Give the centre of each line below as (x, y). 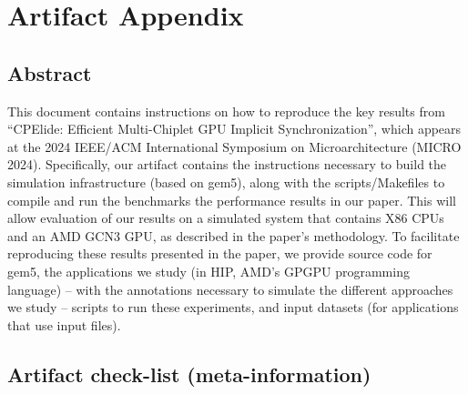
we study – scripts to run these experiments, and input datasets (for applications (233, 307)
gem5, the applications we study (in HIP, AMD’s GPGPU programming (209, 271)
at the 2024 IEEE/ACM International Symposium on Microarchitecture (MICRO (234, 146)
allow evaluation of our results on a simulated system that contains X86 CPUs (226, 218)
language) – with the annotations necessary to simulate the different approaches (230, 289)
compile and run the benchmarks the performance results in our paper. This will (232, 200)
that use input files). (64, 324)
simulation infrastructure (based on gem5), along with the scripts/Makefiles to (226, 182)
